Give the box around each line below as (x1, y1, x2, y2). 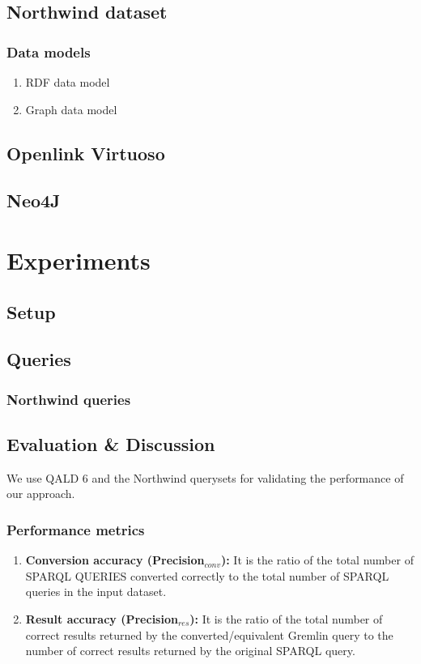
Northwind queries (6, 389, 131, 409)
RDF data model (25, 74, 110, 90)
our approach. (6, 485, 75, 502)
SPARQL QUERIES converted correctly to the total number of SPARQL (25, 567, 389, 584)
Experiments (6, 243, 151, 276)
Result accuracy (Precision (25, 610, 178, 627)
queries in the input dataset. (25, 583, 167, 600)
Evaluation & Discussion (6, 431, 215, 456)
